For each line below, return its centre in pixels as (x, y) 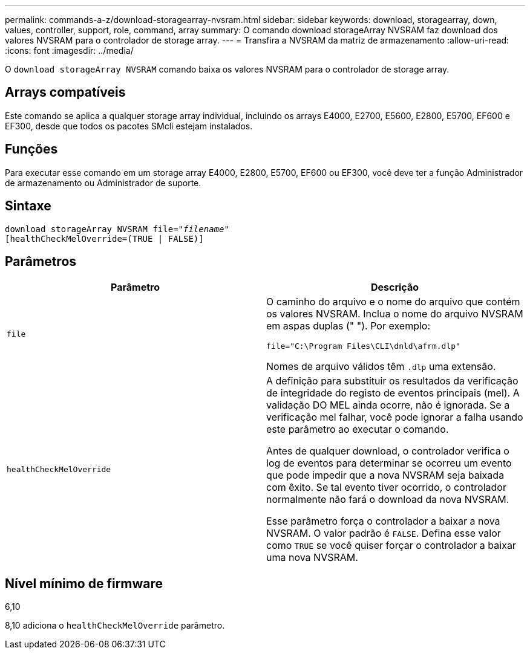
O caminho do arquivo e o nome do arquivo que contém (393, 302)
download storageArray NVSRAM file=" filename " (117, 229)
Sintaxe (28, 206)
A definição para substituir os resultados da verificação (392, 381)
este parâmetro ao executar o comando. (358, 429)
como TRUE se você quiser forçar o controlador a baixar (391, 546)
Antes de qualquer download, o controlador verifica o (388, 451)
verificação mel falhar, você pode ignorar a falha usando (395, 417)
